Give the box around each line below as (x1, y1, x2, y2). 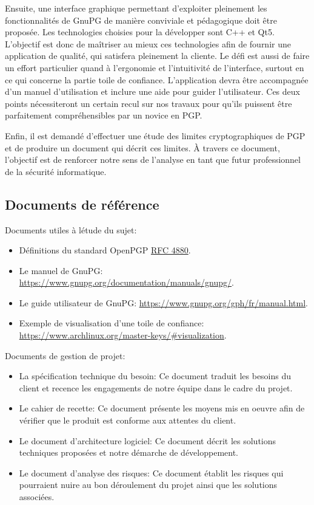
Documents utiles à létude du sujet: (5, 223, 137, 236)
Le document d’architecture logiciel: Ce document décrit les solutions (19, 434, 276, 447)
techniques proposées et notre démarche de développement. (19, 446, 238, 459)
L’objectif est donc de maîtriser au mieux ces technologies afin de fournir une (5, 37, 291, 50)
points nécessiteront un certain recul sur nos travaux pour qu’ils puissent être (5, 97, 292, 109)
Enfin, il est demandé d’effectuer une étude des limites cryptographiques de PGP (5, 129, 306, 142)
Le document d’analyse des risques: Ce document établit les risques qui (19, 466, 284, 479)
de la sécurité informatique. (5, 165, 107, 177)
